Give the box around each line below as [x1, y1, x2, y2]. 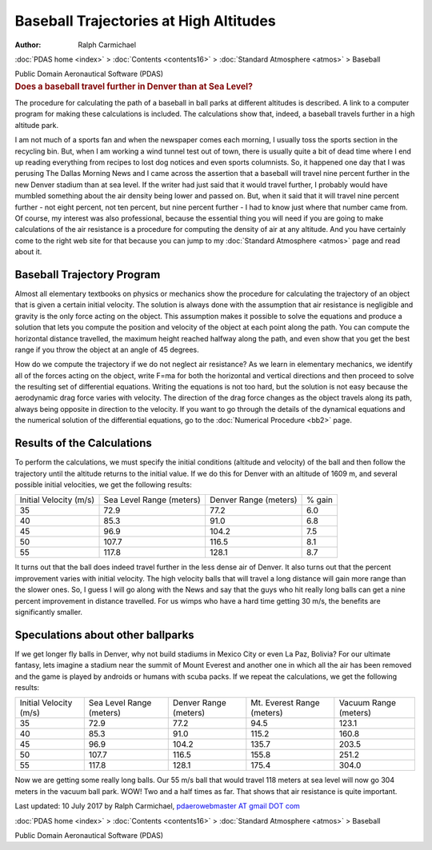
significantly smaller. [14, 607, 83, 617]
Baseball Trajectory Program [14, 268, 161, 281]
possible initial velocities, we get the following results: [14, 480, 192, 489]
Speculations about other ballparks [14, 628, 195, 641]
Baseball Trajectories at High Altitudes [14, 12, 276, 30]
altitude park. [14, 120, 59, 130]
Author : [14, 40, 42, 50]
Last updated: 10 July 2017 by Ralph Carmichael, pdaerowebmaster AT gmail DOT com [14, 801, 300, 811]
